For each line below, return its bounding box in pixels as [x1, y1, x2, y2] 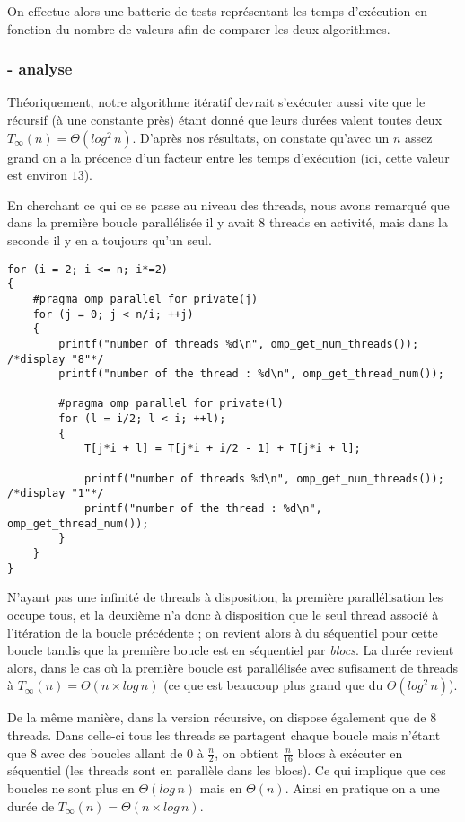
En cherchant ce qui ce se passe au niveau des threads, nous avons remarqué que [7, 195, 450, 214]
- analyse [7, 57, 73, 80]
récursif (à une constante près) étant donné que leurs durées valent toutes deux [7, 110, 443, 128]
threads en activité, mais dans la [268, 213, 448, 232]
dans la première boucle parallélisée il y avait [7, 213, 255, 232]
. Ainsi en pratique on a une [285, 778, 440, 797]
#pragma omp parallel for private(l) [58, 397, 284, 411]
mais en [199, 778, 242, 797]
